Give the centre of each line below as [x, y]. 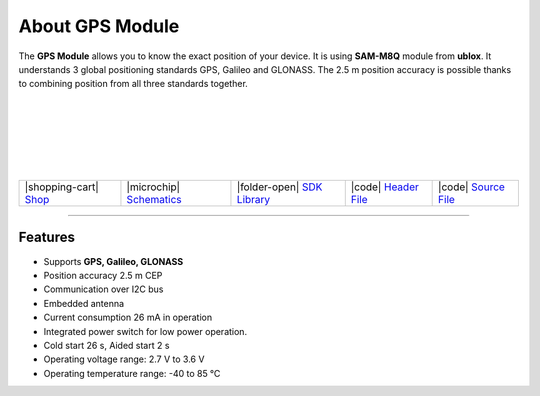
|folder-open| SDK [279, 187]
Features [46, 237]
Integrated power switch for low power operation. [145, 331]
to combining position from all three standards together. [133, 84]
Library [253, 200]
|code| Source [471, 187]
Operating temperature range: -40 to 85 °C [132, 373]
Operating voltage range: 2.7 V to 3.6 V [124, 359]
